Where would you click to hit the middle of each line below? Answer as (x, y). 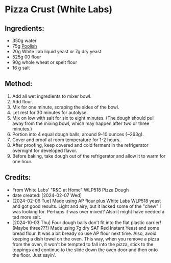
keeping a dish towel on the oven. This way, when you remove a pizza (86, 238)
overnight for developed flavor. (45, 150)
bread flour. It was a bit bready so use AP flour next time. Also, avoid (84, 233)
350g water (24, 40)
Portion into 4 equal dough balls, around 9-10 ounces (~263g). (78, 134)
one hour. (22, 161)
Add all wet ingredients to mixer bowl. (52, 96)
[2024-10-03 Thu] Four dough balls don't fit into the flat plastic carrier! (87, 222)
